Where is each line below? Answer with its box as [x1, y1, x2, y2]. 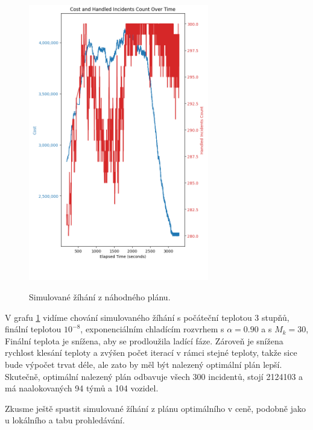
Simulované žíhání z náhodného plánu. [29, 290, 171, 303]
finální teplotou [5, 323, 62, 335]
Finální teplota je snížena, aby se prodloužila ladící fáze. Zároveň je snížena [5, 334, 283, 347]
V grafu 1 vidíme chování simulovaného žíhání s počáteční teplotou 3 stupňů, [5, 311, 289, 323]
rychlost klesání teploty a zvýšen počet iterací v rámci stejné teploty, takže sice [5, 346, 297, 359]
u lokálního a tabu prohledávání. [5, 414, 125, 426]
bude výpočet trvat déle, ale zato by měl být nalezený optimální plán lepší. [5, 358, 282, 370]
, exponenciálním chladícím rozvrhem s [80, 323, 224, 335]
